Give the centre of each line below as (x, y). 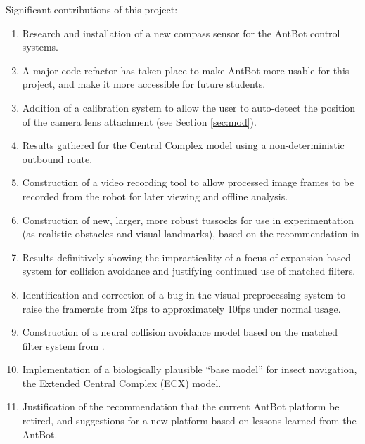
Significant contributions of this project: (92, 9)
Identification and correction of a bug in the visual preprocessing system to (184, 294)
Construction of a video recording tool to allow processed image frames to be (188, 182)
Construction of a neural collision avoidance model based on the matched (180, 332)
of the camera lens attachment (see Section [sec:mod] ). (139, 121)
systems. (40, 47)
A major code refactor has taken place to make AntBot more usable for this (186, 70)
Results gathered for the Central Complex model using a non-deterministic (183, 145)
